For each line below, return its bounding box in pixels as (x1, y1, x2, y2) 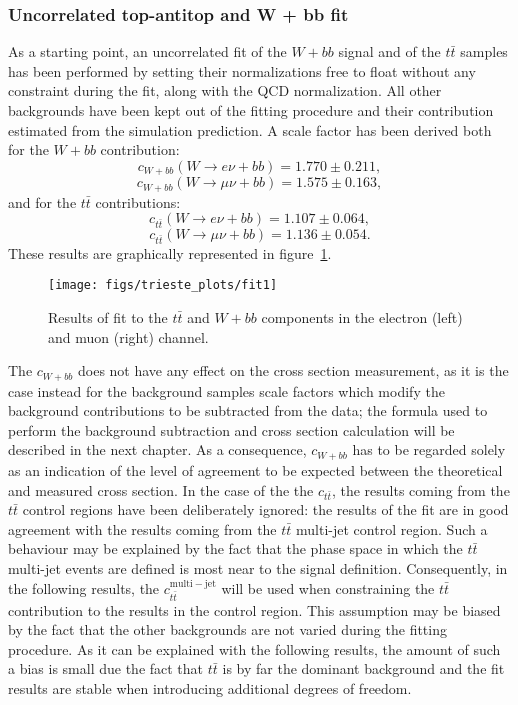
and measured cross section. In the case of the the (8, 479, 314, 500)
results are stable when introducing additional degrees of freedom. (8, 677, 412, 698)
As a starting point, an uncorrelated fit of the (8, 41, 287, 62)
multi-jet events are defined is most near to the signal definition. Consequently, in (8, 558, 508, 579)
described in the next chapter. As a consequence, (8, 439, 307, 460)
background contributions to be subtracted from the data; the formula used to (8, 400, 488, 421)
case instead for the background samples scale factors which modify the (8, 380, 445, 401)
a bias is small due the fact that (8, 658, 204, 679)
